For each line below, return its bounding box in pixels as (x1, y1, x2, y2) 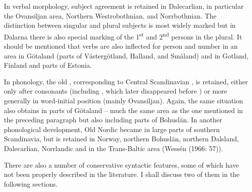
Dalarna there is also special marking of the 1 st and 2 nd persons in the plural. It (4, 30, 242, 41)
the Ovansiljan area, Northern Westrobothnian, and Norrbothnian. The (4, 10, 217, 20)
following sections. (4, 178, 58, 189)
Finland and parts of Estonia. (4, 60, 92, 70)
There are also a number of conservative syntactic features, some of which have (4, 159, 239, 170)
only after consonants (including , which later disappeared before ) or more (4, 86, 227, 96)
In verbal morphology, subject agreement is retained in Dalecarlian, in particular (4, 1, 244, 11)
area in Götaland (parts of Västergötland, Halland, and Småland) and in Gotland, (4, 50, 249, 60)
